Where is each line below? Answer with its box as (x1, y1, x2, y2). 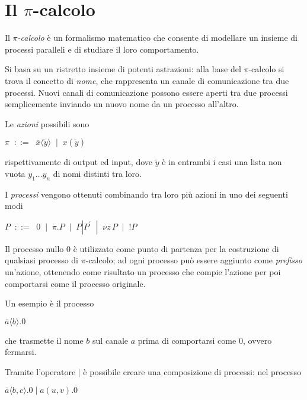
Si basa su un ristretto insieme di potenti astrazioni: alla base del (5, 63, 241, 75)
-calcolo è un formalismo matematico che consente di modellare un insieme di (17, 31, 298, 44)
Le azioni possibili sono (5, 117, 89, 130)
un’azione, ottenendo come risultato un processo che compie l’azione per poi (5, 266, 281, 278)
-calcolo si (248, 63, 284, 75)
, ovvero (242, 334, 272, 346)
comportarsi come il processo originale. (5, 277, 146, 289)
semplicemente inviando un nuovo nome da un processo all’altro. (5, 98, 239, 110)
